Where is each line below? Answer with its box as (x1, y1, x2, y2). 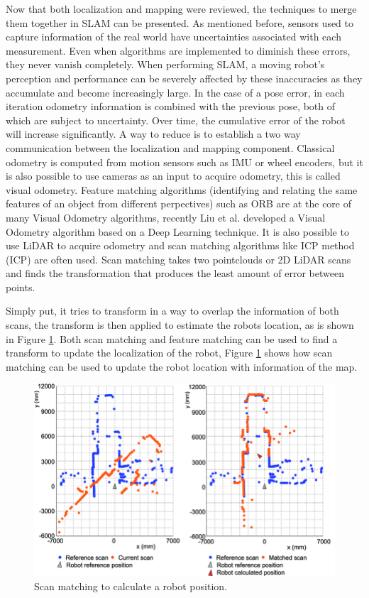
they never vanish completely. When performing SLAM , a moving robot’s (6, 57, 325, 72)
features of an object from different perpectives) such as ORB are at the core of (6, 196, 351, 211)
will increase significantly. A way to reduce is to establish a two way (6, 126, 301, 141)
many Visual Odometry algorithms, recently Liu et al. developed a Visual (6, 210, 326, 224)
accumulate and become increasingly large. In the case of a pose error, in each (6, 85, 345, 99)
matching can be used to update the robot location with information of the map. (6, 359, 358, 374)
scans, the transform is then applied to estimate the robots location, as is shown (6, 317, 354, 332)
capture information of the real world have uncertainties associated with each (6, 29, 341, 44)
